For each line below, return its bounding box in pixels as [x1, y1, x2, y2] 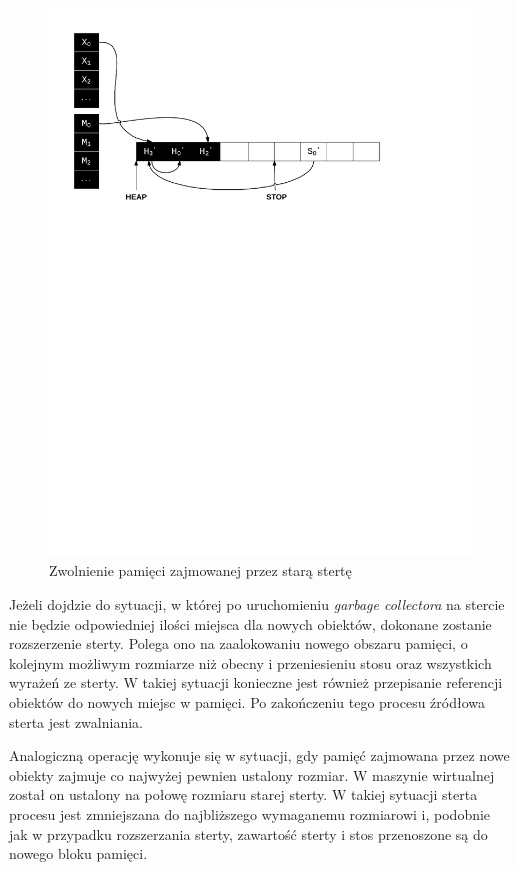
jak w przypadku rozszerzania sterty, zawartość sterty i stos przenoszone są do [9, 823, 488, 844]
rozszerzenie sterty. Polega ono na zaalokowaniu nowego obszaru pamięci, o [9, 633, 468, 654]
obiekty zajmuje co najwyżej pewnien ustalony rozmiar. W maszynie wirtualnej [9, 764, 495, 785]
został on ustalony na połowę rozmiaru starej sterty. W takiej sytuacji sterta [9, 784, 478, 805]
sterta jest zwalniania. [9, 711, 143, 732]
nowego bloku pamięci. [9, 843, 148, 864]
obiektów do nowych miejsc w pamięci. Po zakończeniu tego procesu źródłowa [9, 692, 486, 713]
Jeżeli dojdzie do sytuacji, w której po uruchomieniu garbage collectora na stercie [9, 594, 505, 615]
